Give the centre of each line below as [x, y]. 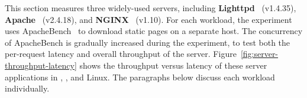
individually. [27, 88]
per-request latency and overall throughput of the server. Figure [121, 54]
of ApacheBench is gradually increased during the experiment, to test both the [148, 42]
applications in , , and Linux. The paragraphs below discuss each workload [140, 77]
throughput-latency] [41, 65]
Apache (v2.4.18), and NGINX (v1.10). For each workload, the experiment [148, 19]
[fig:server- [259, 54]
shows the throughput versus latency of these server [173, 65]
